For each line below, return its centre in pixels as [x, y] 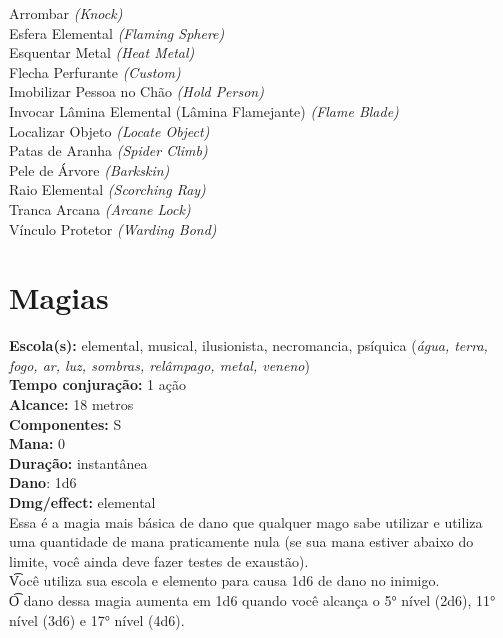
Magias [59, 297]
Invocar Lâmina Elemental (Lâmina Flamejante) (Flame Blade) [204, 110]
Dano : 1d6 [43, 482]
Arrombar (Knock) [66, 13]
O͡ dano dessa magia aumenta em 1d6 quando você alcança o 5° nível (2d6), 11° [252, 599]
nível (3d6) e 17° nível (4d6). [97, 619]
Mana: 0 [37, 443]
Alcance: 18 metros [71, 404]
